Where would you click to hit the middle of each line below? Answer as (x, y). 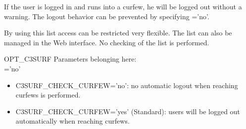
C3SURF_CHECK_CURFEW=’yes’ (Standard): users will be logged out (128, 111)
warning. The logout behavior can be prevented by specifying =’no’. (107, 16)
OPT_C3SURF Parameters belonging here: (70, 59)
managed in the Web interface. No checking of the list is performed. (107, 42)
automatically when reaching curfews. (73, 121)
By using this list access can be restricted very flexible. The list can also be (118, 33)
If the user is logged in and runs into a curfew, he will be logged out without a (123, 6)
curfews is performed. (48, 95)
